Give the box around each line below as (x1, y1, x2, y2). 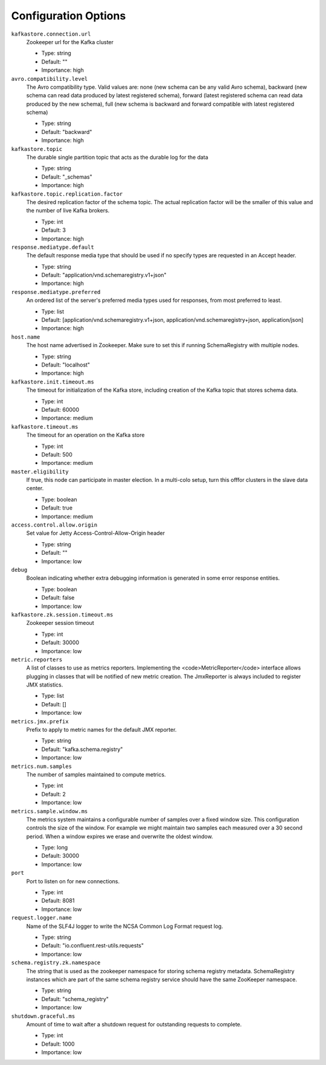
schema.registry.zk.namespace (11, 959, 101, 966)
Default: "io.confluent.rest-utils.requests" (41, 942, 144, 949)
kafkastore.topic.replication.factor (11, 190, 123, 197)
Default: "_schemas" (41, 173, 93, 181)
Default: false (41, 594, 75, 601)
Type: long (41, 844, 68, 851)
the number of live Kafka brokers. (26, 207, 110, 214)
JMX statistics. (26, 681, 63, 688)
